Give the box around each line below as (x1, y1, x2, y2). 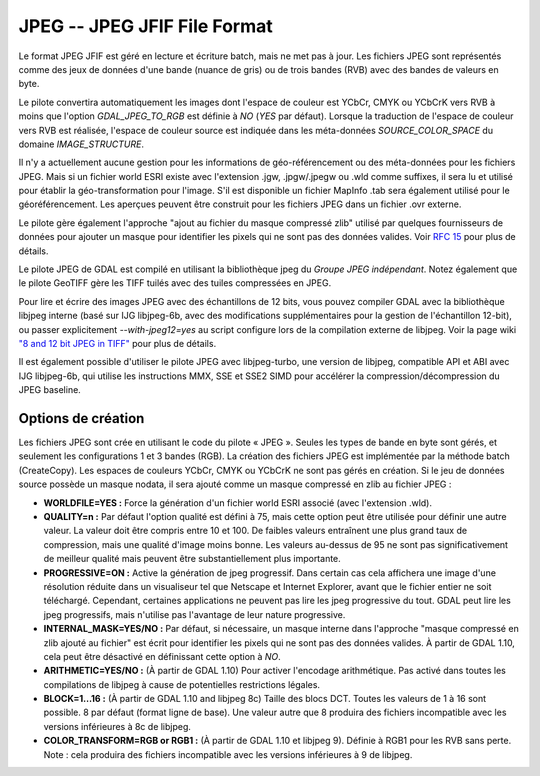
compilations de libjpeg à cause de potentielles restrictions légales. (43, 678, 320, 690)
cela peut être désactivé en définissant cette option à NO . (43, 650, 282, 662)
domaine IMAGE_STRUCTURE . (18, 138, 145, 150)
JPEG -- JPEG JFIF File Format (18, 15, 274, 37)
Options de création (18, 410, 145, 427)
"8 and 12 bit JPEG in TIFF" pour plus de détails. (18, 337, 217, 349)
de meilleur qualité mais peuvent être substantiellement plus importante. (43, 553, 342, 565)
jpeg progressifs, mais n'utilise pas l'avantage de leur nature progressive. (43, 608, 346, 620)
